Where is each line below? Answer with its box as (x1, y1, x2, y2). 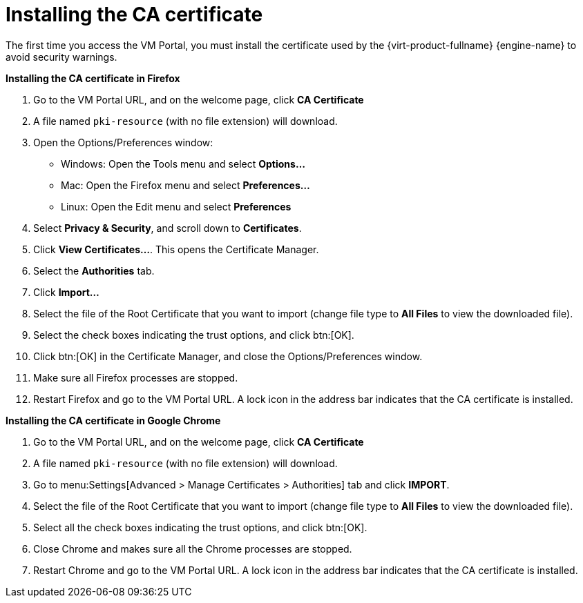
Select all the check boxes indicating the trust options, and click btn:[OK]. (33, 521, 367, 533)
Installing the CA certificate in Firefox (6, 72, 180, 84)
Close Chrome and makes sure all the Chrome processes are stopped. (33, 542, 352, 555)
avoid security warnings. (6, 50, 117, 63)
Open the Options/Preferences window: (33, 136, 213, 148)
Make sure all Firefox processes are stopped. (33, 371, 238, 384)
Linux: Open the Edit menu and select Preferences (61, 200, 291, 212)
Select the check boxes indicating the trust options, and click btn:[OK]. (33, 328, 354, 341)
